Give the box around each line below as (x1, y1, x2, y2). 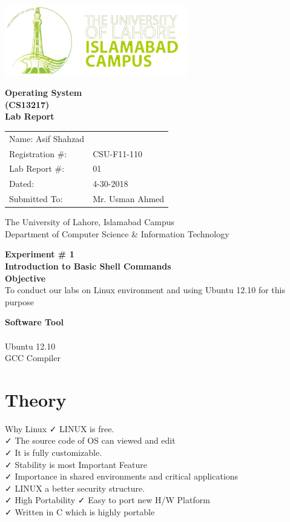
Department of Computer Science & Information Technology (5, 227, 229, 240)
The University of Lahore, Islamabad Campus (5, 215, 175, 228)
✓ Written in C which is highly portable (5, 505, 155, 518)
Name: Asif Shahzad (9, 132, 85, 144)
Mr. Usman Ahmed (93, 192, 165, 205)
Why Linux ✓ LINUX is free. (5, 422, 114, 435)
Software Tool (5, 316, 64, 328)
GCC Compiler (5, 351, 61, 364)
